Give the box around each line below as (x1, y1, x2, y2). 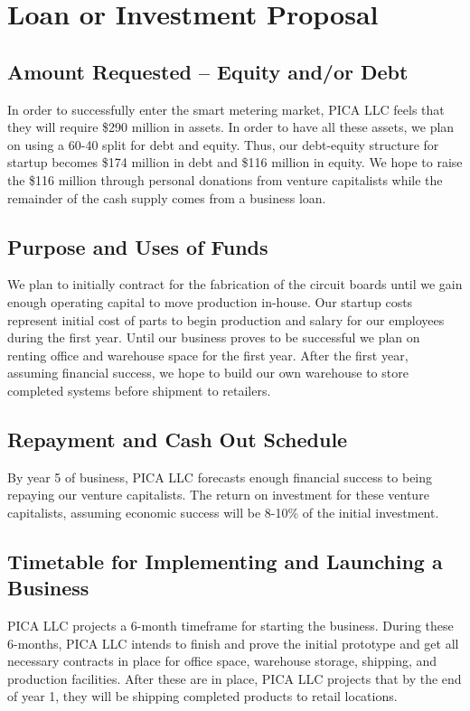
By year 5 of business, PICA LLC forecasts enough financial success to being (7, 467, 433, 486)
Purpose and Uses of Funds (7, 232, 268, 260)
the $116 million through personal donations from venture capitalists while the (7, 170, 443, 189)
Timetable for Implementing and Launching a (7, 547, 443, 575)
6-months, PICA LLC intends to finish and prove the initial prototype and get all (7, 633, 459, 652)
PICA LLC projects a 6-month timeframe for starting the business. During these (7, 616, 454, 635)
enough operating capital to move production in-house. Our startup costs (7, 292, 413, 311)
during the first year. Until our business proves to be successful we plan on (7, 328, 420, 347)
